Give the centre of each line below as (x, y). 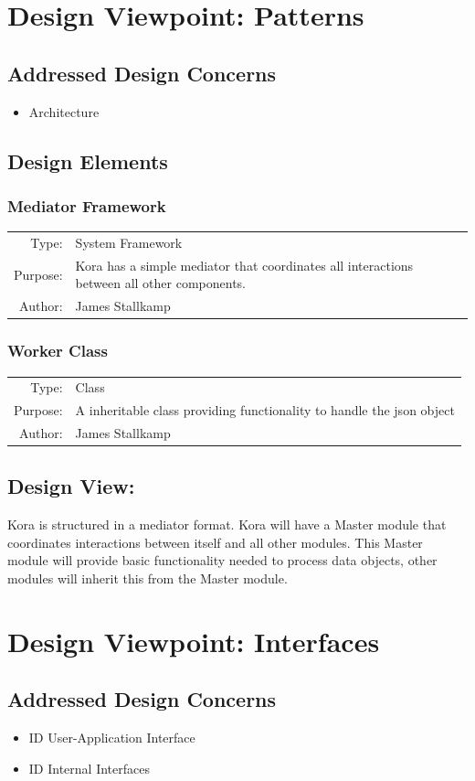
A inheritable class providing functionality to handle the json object (265, 410)
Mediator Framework (87, 205)
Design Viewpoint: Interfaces (194, 641)
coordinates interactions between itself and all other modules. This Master (215, 542)
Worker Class (58, 351)
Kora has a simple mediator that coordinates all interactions (244, 265)
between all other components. (160, 283)
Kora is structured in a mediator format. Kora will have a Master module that (227, 524)
